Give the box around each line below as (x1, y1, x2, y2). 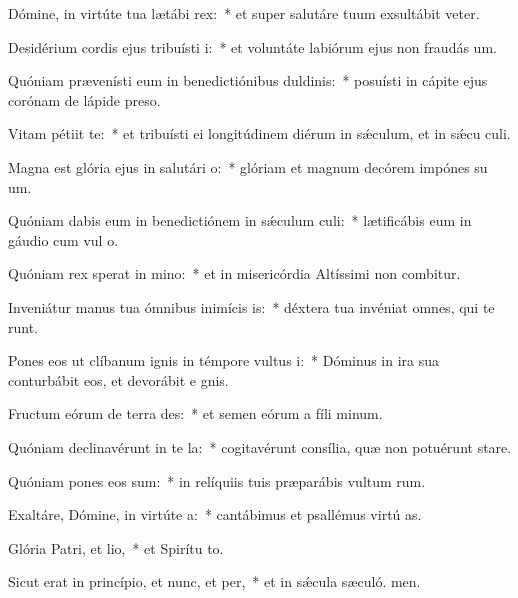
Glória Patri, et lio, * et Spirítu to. (8, 537, 224, 558)
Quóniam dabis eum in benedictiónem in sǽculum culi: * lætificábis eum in (8, 210, 472, 231)
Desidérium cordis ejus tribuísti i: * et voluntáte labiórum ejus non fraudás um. (8, 36, 497, 57)
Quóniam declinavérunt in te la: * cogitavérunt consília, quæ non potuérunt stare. (8, 436, 512, 457)
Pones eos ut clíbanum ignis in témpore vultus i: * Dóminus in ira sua (8, 350, 440, 371)
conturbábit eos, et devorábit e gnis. (8, 369, 229, 390)
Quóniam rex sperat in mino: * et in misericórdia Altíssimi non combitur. (8, 263, 461, 284)
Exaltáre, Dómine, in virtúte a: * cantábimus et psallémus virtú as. (8, 504, 422, 525)
